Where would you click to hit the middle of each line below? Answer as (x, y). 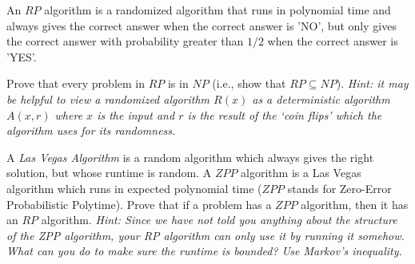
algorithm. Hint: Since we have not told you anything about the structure (219, 220)
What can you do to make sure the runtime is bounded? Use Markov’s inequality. (204, 251)
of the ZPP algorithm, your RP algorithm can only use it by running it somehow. (206, 235)
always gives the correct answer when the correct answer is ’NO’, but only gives (202, 25)
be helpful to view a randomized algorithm (108, 99)
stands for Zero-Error (339, 188)
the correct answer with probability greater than (125, 41)
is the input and (136, 114)
